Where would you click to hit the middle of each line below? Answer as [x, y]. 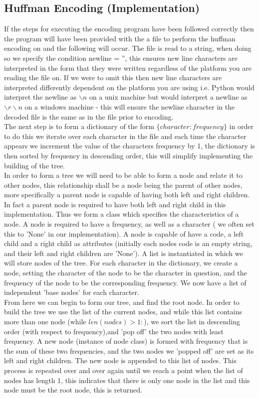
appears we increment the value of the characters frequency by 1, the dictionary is [129, 146]
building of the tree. [34, 165]
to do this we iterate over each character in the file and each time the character [125, 136]
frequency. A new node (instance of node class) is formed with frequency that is [126, 341]
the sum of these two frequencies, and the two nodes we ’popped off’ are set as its [129, 350]
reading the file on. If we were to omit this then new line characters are [113, 77]
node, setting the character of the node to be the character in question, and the [126, 273]
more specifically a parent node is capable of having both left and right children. [127, 195]
